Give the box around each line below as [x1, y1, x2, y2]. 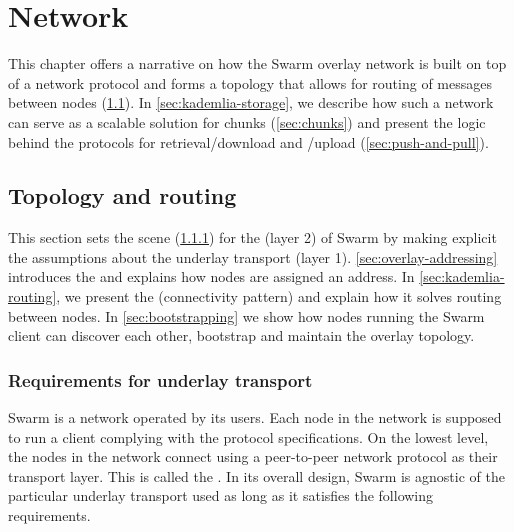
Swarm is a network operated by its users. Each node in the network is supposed [8, 407, 502, 428]
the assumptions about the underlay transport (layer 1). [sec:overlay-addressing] [8, 246, 498, 267]
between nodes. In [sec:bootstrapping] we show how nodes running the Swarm [8, 305, 485, 326]
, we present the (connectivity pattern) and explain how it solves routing [56, 286, 502, 307]
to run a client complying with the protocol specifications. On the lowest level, [8, 426, 489, 447]
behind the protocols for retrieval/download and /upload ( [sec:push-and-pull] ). [8, 131, 489, 152]
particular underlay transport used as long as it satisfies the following [8, 485, 434, 506]
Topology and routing [8, 180, 237, 211]
